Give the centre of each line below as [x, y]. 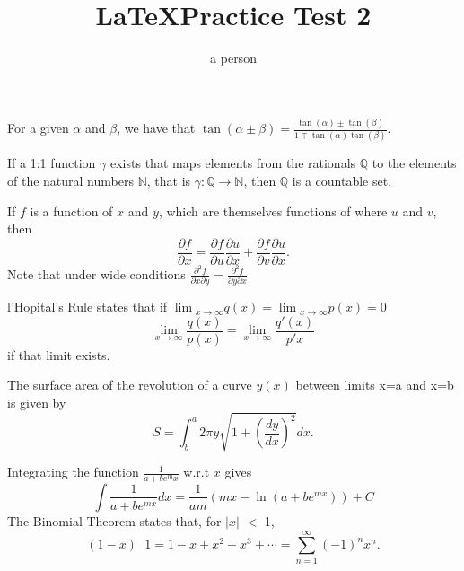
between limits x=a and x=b [375, 385]
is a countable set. [342, 180]
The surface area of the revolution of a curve [130, 385]
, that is [169, 180]
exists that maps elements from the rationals [233, 163]
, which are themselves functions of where [273, 211]
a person [233, 58]
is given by [37, 403]
